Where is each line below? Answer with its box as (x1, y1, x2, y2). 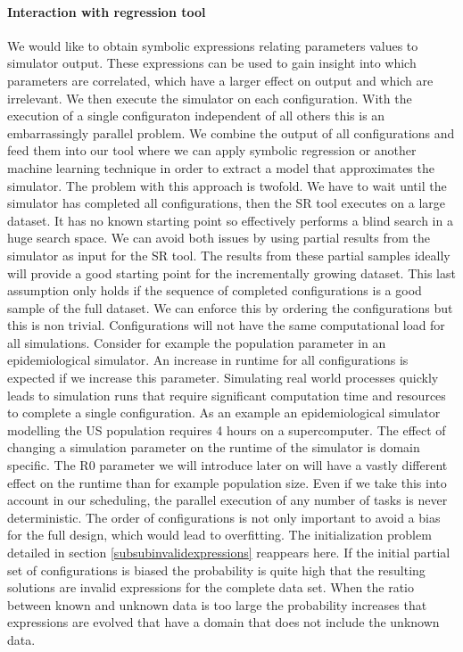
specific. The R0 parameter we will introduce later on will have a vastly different (7, 456, 448, 475)
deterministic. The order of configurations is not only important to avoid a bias (7, 508, 441, 526)
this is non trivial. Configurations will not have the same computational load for (7, 316, 445, 334)
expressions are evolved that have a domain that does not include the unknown (7, 613, 440, 631)
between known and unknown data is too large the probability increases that (7, 595, 427, 614)
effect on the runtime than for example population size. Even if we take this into (7, 473, 447, 491)
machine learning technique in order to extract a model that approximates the (7, 158, 434, 177)
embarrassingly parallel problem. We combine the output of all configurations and (7, 123, 455, 142)
